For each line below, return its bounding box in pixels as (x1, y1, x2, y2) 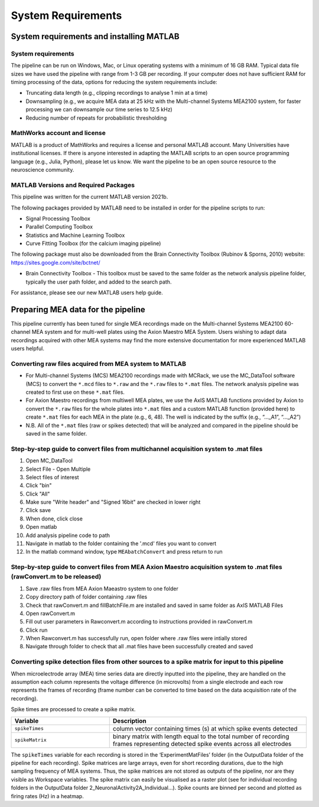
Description (112, 716, 147, 725)
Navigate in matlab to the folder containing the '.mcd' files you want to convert (25, 540, 217, 547)
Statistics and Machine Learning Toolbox (25, 232, 125, 239)
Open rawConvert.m (25, 610, 76, 617)
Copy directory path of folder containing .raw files (25, 593, 148, 600)
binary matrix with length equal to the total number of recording (112, 732, 289, 740)
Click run (25, 626, 48, 634)
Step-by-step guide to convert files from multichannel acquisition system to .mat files (11, 445, 263, 453)
